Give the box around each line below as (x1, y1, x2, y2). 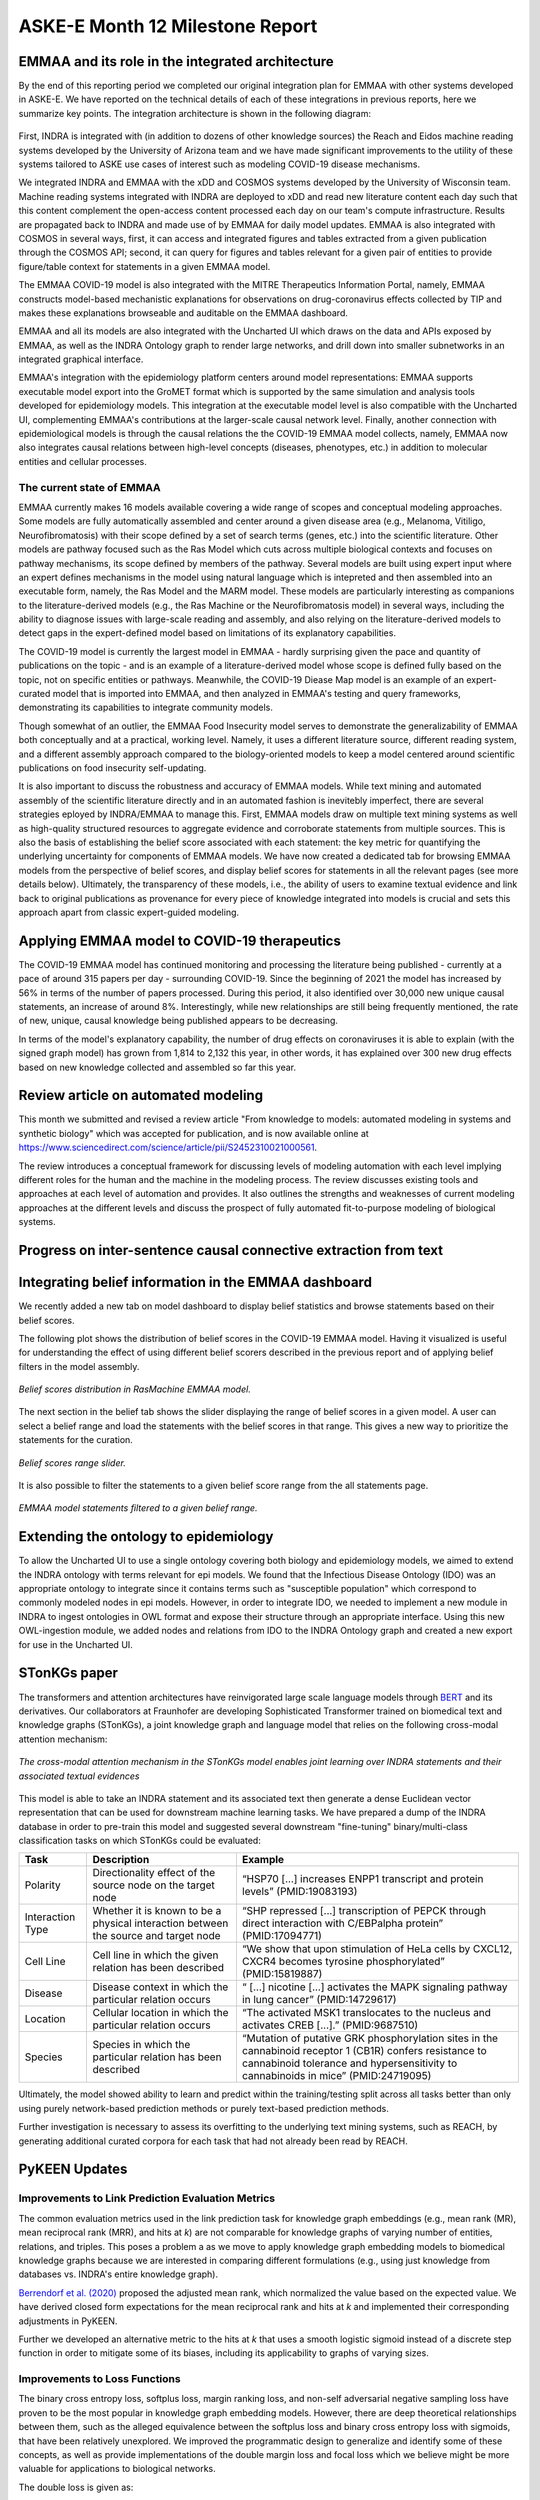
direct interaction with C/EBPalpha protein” (241, 1916, 444, 1930)
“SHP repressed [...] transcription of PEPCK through (241, 1904, 487, 1918)
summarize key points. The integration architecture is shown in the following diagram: (18, 107, 372, 119)
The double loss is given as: (18, 2481, 134, 2493)
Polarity (24, 1878, 61, 1892)
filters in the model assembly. (18, 1360, 140, 1372)
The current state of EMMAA (18, 480, 162, 494)
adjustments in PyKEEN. (18, 2315, 118, 2327)
